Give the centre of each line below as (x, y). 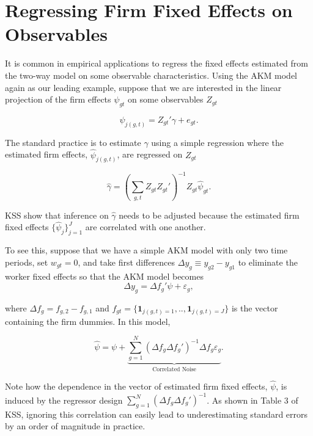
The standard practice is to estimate (73, 142)
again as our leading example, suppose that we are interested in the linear (143, 87)
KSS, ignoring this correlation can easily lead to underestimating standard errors (156, 414)
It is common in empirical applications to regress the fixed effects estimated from (156, 63)
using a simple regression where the (217, 142)
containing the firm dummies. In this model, (88, 321)
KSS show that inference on (57, 215)
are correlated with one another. (145, 227)
